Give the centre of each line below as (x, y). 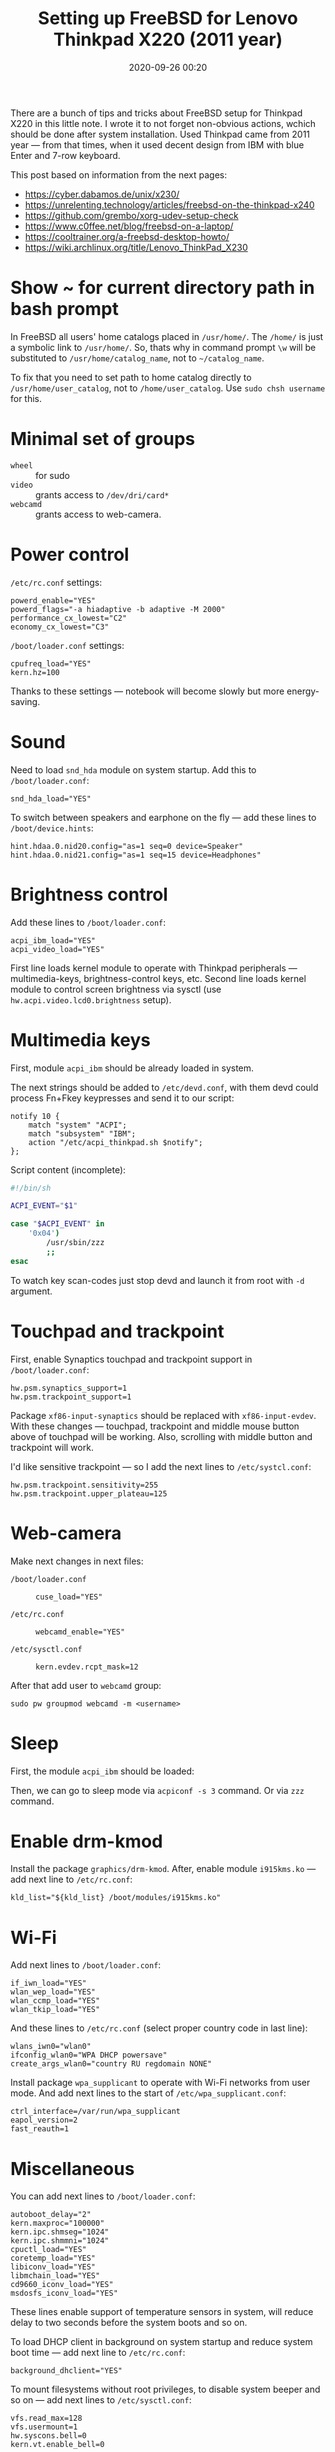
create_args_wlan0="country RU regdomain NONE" (111, 2064)
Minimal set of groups (103, 439)
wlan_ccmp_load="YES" (55, 2001)
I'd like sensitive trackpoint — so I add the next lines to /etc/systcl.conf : (161, 1466)
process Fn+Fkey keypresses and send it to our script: (122, 1098)
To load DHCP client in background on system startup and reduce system (161, 2342)
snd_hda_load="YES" (51, 798)
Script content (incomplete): (68, 1169)
